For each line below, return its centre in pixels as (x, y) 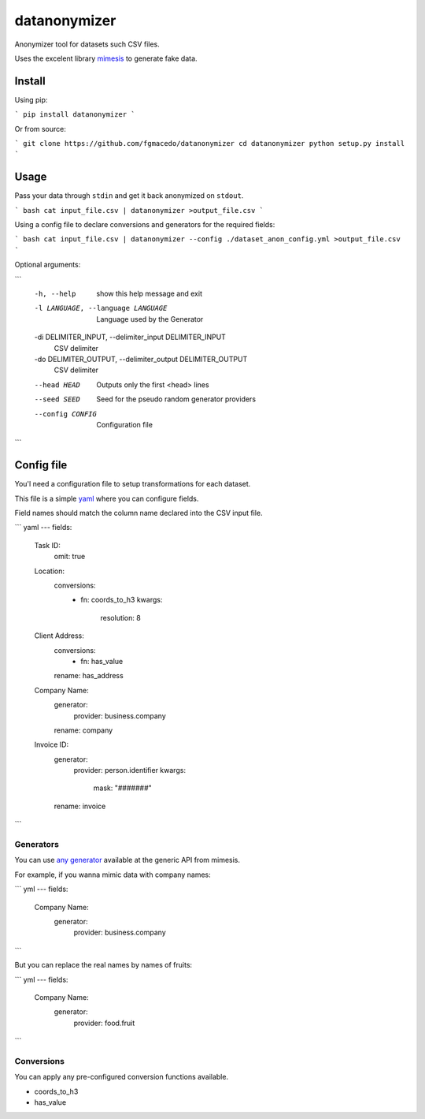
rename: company (83, 730)
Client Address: (59, 636)
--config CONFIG (66, 414)
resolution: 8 (120, 617)
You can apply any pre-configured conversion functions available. (121, 1077)
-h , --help (55, 294)
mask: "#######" (123, 788)
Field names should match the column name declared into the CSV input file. (139, 513)
